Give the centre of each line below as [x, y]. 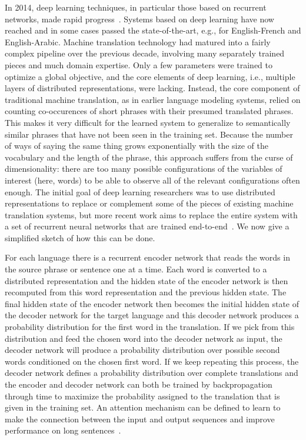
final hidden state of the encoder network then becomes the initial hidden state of [152, 303]
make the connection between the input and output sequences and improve [140, 419]
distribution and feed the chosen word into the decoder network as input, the [144, 338]
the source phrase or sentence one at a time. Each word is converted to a [136, 269]
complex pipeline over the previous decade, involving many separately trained [145, 53]
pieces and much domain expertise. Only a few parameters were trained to [139, 64]
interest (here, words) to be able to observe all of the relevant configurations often [152, 180]
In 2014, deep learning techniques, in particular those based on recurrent [136, 7]
